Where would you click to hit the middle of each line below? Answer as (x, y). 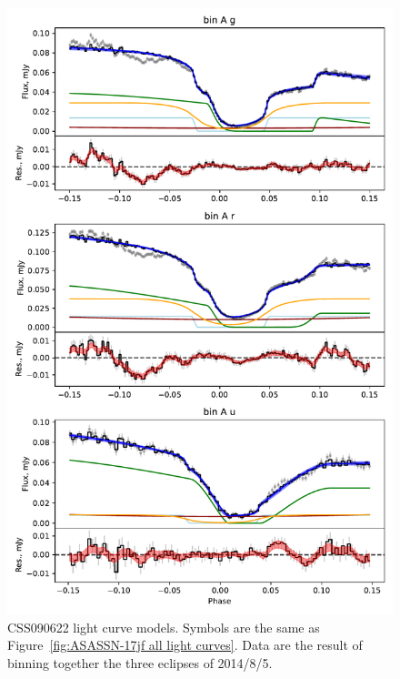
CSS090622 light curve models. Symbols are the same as (164, 627)
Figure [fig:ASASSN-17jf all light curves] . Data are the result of (185, 645)
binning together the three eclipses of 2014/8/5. (140, 662)
